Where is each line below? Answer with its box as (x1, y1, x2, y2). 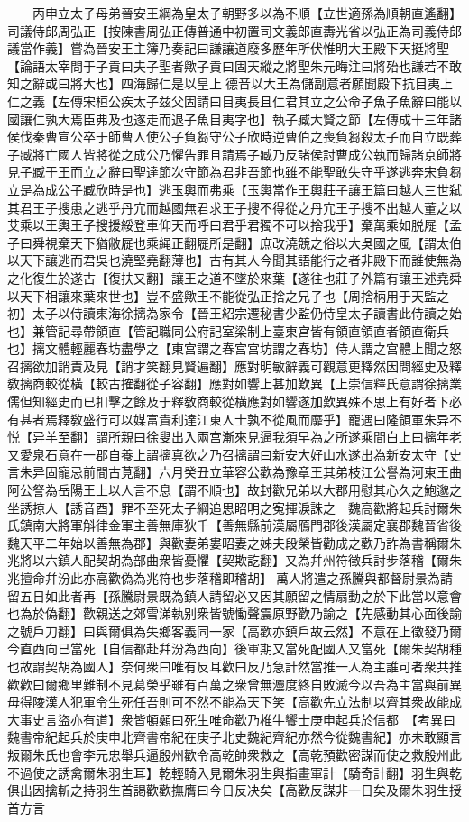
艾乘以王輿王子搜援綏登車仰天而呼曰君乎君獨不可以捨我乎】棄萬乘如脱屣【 (7, 215, 449, 234)
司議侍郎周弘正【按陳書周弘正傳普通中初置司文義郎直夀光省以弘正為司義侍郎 (7, 21, 462, 40)
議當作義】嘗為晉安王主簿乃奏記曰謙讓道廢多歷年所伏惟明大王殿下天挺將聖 (7, 39, 449, 58)
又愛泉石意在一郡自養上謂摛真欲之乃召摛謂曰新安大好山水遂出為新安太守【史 (7, 444, 462, 463)
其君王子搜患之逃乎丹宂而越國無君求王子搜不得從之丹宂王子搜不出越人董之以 (7, 197, 462, 216)
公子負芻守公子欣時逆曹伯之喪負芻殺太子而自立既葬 (158, 127, 462, 146)
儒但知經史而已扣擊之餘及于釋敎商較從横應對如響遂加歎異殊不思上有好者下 (7, 392, 449, 411)
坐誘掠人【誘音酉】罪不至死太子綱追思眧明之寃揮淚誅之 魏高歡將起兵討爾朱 (7, 498, 462, 516)
